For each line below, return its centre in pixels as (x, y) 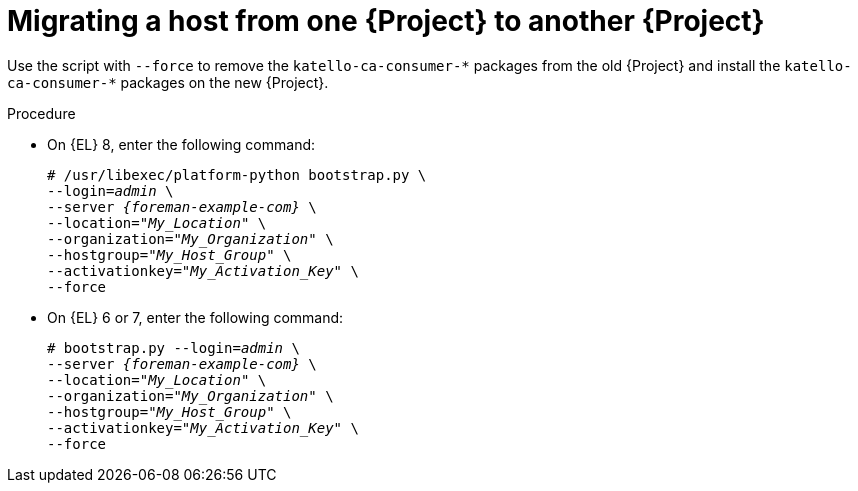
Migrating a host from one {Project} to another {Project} (386, 21)
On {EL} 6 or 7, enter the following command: (195, 317)
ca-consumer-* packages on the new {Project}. (168, 82)
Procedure (41, 113)
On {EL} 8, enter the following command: (181, 144)
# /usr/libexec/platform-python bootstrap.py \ (237, 174)
